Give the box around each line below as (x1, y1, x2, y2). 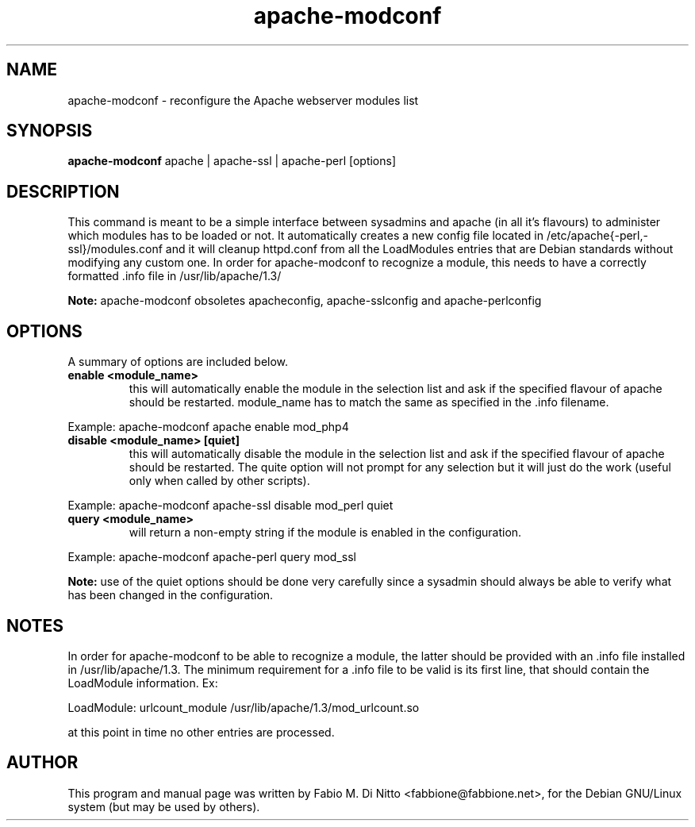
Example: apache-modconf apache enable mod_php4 (67, 420, 349, 434)
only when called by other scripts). (129, 474, 310, 488)
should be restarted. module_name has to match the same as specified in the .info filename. (129, 395, 609, 410)
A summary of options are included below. (67, 355, 289, 369)
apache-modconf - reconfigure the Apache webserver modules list (67, 93, 419, 107)
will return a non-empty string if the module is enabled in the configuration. (129, 525, 522, 540)
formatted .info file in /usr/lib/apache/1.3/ (67, 269, 282, 283)
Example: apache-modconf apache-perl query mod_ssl (67, 550, 356, 564)
